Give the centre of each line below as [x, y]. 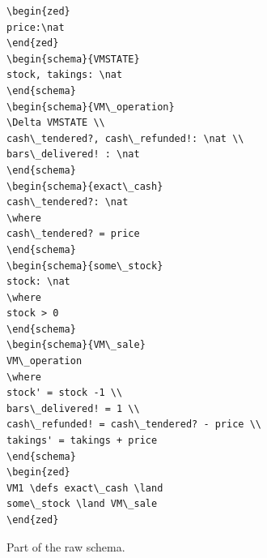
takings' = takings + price [82, 441]
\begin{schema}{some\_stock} [85, 266]
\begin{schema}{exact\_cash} [85, 186]
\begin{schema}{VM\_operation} [91, 107]
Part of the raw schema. [66, 546]
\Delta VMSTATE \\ [56, 123]
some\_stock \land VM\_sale [82, 504]
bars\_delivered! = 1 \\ [73, 408]
